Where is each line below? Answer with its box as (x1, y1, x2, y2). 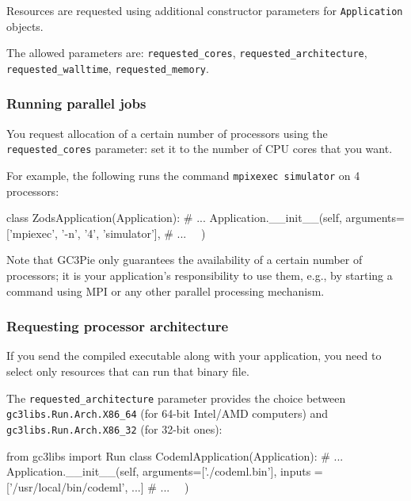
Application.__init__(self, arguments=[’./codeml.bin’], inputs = (6, 463, 323, 480)
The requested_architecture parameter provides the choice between (6, 389, 346, 406)
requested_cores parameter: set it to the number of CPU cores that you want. (6, 140, 393, 157)
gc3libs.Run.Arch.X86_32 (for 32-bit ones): (6, 420, 223, 437)
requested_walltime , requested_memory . (6, 59, 209, 76)
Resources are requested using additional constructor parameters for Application (6, 2, 403, 18)
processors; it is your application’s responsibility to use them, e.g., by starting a (6, 267, 393, 284)
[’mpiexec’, (6, 224, 58, 241)
